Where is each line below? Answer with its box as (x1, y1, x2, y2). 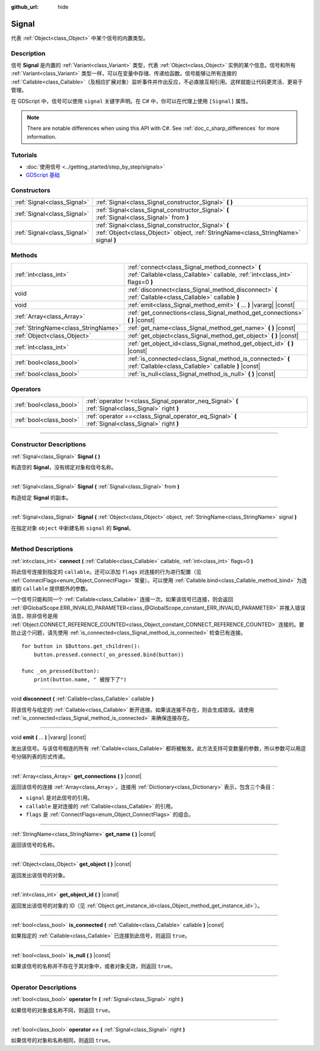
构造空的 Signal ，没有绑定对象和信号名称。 (11, 463, 117, 471)
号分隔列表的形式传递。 (11, 753, 68, 760)
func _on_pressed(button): (21, 668, 100, 675)
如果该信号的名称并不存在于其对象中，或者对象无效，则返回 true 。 (11, 963, 176, 970)
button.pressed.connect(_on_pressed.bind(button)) (33, 651, 184, 658)
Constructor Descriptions (11, 440, 86, 449)
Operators (11, 385, 41, 393)
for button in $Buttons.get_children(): (21, 643, 140, 650)
